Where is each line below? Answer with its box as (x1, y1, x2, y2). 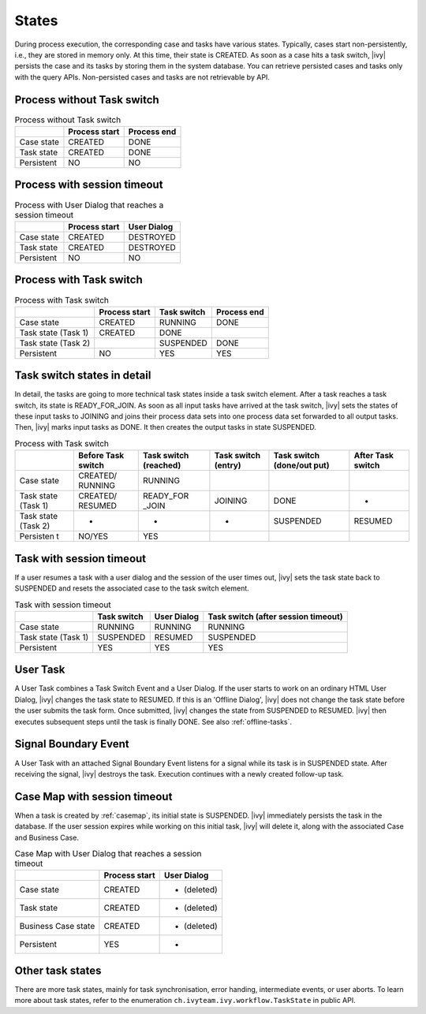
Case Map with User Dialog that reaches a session (14, 848, 202, 859)
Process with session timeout (14, 178, 163, 192)
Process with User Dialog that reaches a (14, 199, 164, 211)
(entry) (214, 460, 241, 471)
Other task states (14, 964, 102, 977)
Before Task (77, 450, 125, 461)
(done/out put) (273, 460, 330, 471)
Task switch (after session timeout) (207, 611, 343, 622)
